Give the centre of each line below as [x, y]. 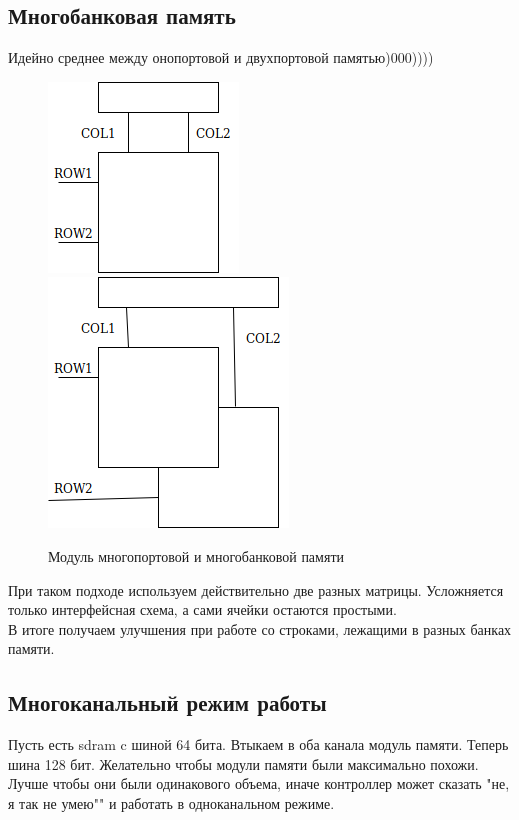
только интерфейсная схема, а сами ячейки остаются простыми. [202, 609]
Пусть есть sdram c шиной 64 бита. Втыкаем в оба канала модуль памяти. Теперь [258, 744]
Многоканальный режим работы [167, 702]
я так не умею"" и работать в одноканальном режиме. [171, 802]
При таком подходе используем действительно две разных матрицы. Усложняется [256, 589]
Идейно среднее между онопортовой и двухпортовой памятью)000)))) [221, 57]
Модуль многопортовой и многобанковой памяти [196, 555]
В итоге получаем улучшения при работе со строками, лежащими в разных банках [260, 628]
